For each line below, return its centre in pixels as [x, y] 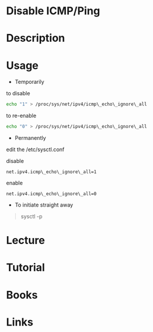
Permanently [30, 138]
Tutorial [26, 267]
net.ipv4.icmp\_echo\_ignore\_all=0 [51, 194]
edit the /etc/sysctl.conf [35, 149]
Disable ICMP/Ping [53, 11]
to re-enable [21, 116]
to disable [18, 93]
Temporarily [29, 82]
